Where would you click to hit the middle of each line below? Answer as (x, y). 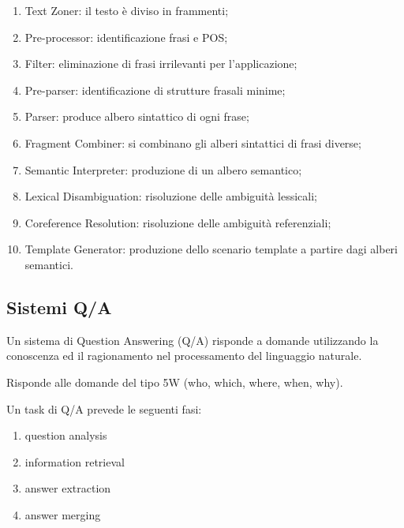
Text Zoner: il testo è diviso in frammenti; (127, 10)
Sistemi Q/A (59, 307)
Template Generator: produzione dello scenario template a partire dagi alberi (211, 249)
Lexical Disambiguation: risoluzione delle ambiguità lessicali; (171, 196)
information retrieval (75, 461)
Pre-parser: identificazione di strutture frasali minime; (155, 90)
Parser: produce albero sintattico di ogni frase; (137, 116)
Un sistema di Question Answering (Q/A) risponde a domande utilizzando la (193, 340)
